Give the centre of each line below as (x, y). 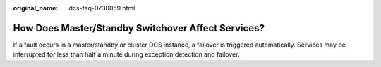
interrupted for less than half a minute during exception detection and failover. (126, 54)
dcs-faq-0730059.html (102, 8)
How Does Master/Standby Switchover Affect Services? (139, 28)
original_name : (36, 8)
